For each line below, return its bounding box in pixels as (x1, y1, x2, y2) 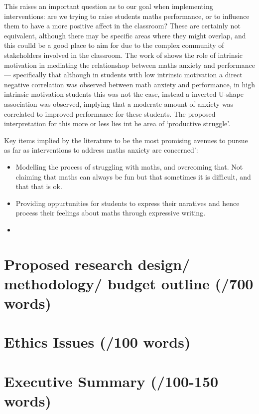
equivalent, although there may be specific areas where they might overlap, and (4, 30, 246, 40)
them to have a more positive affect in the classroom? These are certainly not (4, 20, 241, 31)
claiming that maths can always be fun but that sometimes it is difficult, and (15, 171, 251, 182)
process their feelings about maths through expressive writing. (15, 207, 206, 218)
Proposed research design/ (4, 253, 190, 274)
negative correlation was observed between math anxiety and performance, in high (4, 79, 255, 89)
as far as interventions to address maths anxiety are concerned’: (4, 145, 198, 155)
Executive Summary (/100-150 (4, 371, 219, 391)
